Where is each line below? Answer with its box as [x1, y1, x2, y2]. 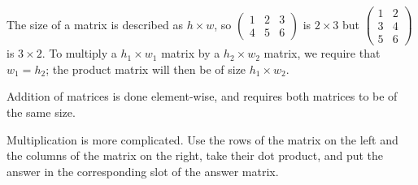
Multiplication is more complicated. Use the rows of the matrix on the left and [7, 131, 398, 148]
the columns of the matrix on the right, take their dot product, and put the [7, 147, 384, 164]
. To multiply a [41, 45, 117, 62]
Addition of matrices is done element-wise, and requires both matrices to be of [7, 88, 398, 105]
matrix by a [161, 45, 220, 62]
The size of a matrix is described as [7, 15, 183, 32]
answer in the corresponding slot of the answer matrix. [7, 162, 279, 179]
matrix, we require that [263, 45, 381, 62]
